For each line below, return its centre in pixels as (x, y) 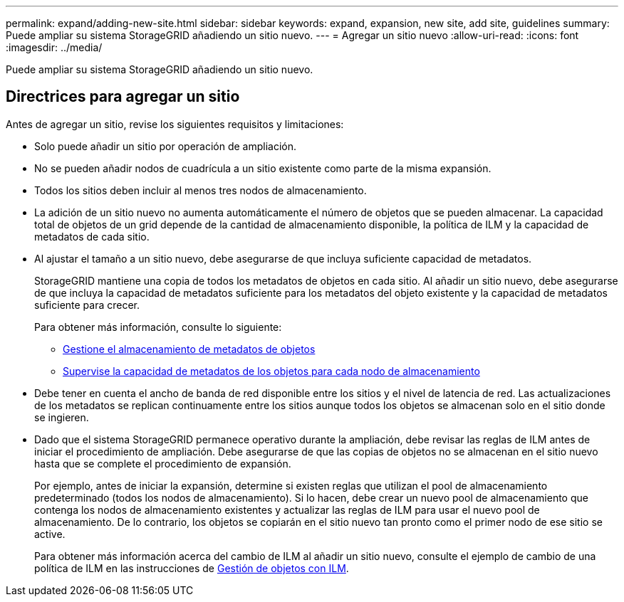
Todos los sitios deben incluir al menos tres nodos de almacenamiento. (201, 190)
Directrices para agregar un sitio (123, 97)
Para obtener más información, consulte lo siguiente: (158, 327)
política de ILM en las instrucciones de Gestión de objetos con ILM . (192, 568)
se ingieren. (62, 417)
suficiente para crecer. (87, 305)
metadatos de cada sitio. (92, 236)
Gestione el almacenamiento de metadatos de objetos (189, 349)
